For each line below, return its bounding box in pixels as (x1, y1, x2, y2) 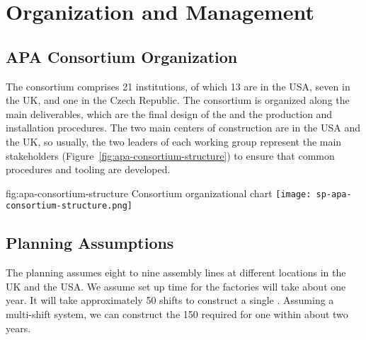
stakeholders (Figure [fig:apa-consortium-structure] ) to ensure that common (6, 148, 335, 163)
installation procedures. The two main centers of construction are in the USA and (6, 120, 361, 135)
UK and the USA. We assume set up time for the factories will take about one (6, 279, 346, 293)
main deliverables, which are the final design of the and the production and (6, 106, 333, 121)
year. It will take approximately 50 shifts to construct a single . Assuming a (6, 293, 334, 307)
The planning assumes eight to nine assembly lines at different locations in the (6, 265, 346, 280)
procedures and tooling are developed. (6, 162, 171, 177)
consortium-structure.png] (6, 201, 132, 211)
